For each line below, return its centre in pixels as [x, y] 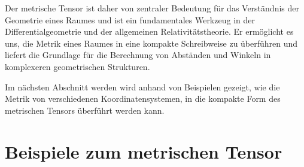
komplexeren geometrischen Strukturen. [77, 66]
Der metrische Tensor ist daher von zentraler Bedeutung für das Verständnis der [152, 8]
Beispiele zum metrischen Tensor [144, 151]
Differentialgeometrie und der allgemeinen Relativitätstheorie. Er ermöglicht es [149, 31]
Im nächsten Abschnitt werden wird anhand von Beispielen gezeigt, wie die [142, 86]
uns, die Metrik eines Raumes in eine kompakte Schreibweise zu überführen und [151, 43]
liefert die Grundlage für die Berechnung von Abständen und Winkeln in [138, 55]
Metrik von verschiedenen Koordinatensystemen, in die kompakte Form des [143, 98]
